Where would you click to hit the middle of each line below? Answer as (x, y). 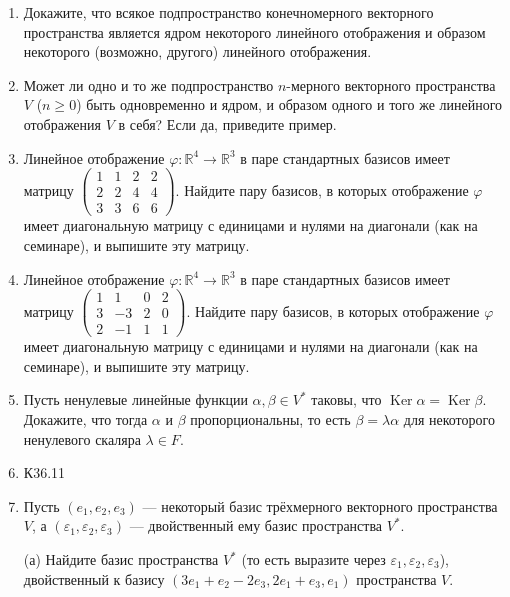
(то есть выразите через (313, 559)
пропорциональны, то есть (270, 419)
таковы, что (346, 399)
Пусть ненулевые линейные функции (135, 399)
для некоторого (449, 419)
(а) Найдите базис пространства (121, 559)
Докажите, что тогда (85, 419)
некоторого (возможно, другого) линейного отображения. (197, 51)
